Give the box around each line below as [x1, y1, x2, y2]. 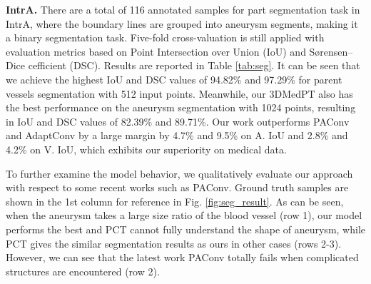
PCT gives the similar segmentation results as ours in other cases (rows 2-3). [6, 235, 342, 250]
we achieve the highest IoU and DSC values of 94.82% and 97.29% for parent [6, 71, 342, 86]
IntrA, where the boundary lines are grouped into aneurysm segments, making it [6, 16, 358, 31]
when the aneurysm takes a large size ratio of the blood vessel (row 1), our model [6, 208, 362, 223]
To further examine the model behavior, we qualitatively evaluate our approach [6, 166, 353, 181]
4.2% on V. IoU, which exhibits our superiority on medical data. [6, 141, 287, 156]
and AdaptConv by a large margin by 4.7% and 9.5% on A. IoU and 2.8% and [6, 128, 348, 143]
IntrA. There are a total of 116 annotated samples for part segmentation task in [6, 2, 360, 16]
